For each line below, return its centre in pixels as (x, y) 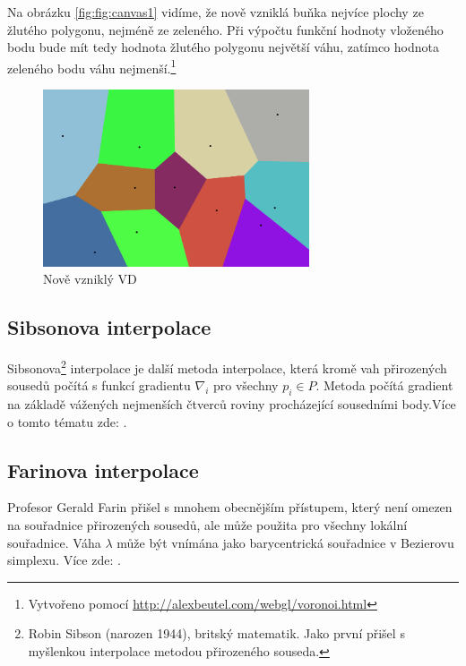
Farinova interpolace (103, 470)
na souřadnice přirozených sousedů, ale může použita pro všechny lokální (207, 524)
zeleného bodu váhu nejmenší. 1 (92, 66)
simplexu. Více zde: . (64, 560)
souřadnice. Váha (54, 542)
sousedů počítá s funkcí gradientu (99, 385)
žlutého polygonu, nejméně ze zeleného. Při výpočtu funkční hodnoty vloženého (225, 29)
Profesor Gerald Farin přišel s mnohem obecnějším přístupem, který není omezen (230, 507)
